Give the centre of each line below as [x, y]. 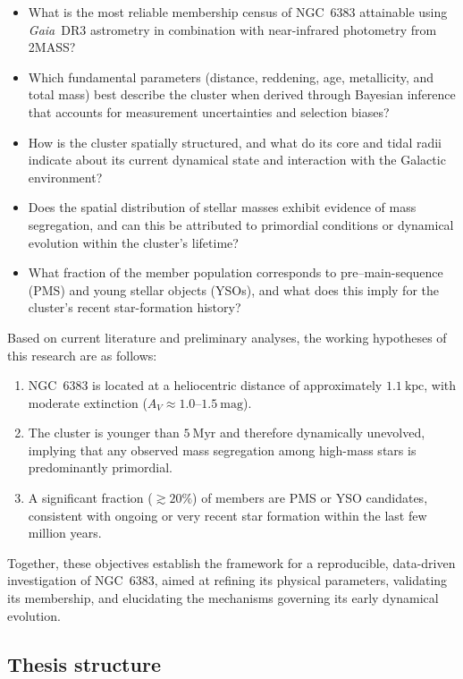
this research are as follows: [82, 355]
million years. [65, 533]
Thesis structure [84, 663]
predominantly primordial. [100, 467]
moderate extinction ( [88, 402]
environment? [65, 177]
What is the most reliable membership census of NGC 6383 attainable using [238, 12]
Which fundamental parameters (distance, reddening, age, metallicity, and [231, 76]
